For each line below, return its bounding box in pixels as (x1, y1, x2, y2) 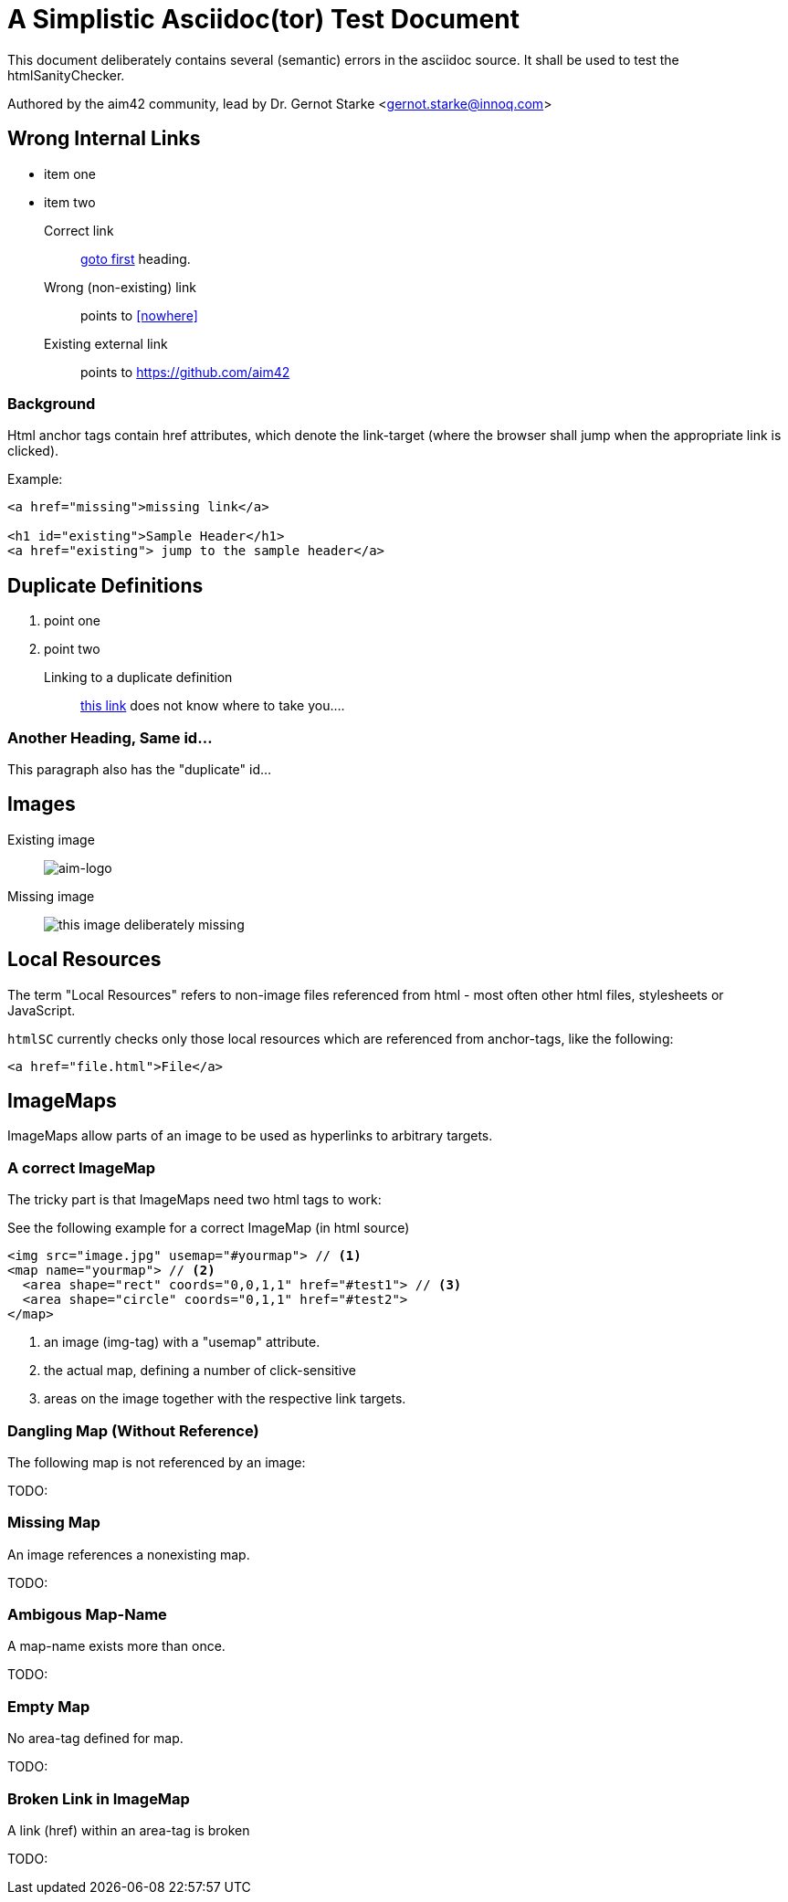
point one (44, 613, 100, 629)
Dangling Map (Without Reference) (7, 1421, 259, 1440)
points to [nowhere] (80, 307, 198, 323)
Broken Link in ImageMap (7, 1789, 190, 1808)
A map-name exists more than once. (7, 1638, 226, 1655)
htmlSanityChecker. (7, 67, 125, 83)
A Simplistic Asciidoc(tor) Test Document (7, 4, 520, 35)
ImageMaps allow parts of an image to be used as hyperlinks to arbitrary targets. (7, 1128, 493, 1144)
